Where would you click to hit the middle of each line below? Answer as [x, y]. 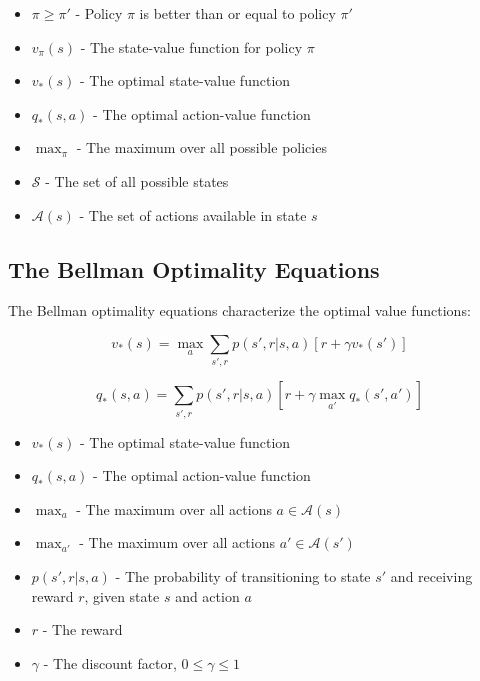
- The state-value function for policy [191, 46]
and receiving [431, 575]
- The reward [82, 629]
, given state [122, 595]
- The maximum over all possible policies [201, 147]
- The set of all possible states [137, 180]
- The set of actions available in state [193, 214]
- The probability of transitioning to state [243, 575]
